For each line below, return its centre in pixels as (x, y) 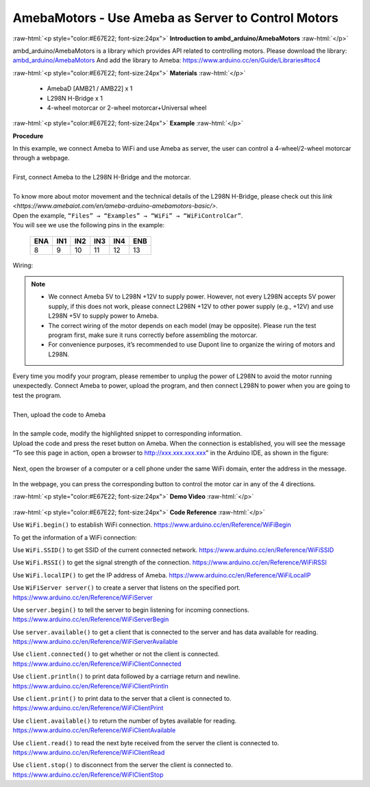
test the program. (37, 395)
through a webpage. (41, 158)
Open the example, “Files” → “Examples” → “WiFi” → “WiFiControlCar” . (128, 215)
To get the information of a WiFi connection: (75, 537)
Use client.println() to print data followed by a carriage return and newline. (126, 676)
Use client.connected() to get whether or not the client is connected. (116, 654)
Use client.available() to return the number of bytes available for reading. (125, 721)
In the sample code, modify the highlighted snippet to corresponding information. (127, 434)
